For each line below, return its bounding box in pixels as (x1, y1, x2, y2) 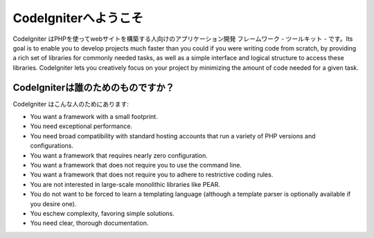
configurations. (30, 142, 74, 150)
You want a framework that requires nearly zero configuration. (30, 151, 208, 159)
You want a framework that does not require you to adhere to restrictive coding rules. (30, 170, 274, 179)
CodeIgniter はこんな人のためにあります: (12, 100, 130, 108)
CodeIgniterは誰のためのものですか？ (12, 82, 175, 93)
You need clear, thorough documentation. (30, 219, 149, 228)
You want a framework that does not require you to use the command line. (30, 161, 242, 169)
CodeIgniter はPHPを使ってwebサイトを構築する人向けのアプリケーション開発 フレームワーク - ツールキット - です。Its (12, 35, 353, 43)
